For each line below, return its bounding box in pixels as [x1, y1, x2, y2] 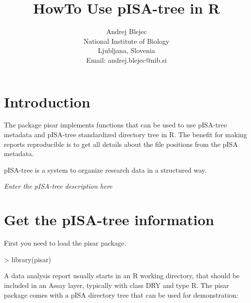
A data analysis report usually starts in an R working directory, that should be [4, 270, 240, 281]
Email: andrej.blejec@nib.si [86, 54, 167, 65]
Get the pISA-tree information [4, 210, 215, 230]
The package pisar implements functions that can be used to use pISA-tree [4, 120, 227, 130]
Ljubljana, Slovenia [98, 45, 155, 55]
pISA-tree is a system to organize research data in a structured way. [4, 164, 207, 175]
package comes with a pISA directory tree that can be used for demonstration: [4, 289, 238, 300]
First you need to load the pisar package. [4, 238, 126, 248]
